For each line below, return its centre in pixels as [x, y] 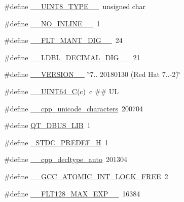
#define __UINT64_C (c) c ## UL [62, 91]
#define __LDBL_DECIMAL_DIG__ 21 [72, 57]
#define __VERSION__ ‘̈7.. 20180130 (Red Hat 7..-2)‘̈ [92, 74]
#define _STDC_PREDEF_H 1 [56, 142]
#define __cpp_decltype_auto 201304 [66, 159]
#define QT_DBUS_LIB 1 [47, 125]
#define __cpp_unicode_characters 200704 [73, 108]
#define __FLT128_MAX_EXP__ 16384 [72, 193]
